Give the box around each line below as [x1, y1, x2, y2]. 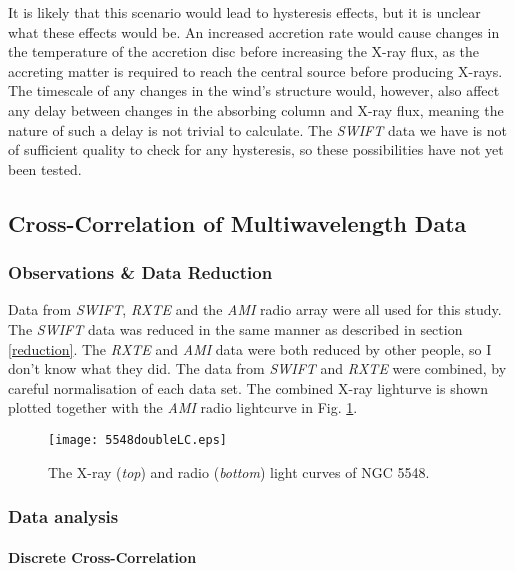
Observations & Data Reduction [8, 260, 273, 285]
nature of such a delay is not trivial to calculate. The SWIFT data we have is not [8, 119, 507, 140]
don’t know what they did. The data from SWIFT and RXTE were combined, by [8, 358, 507, 379]
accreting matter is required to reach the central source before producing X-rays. [8, 60, 503, 81]
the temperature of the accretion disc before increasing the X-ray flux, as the [8, 41, 480, 62]
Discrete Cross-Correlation [8, 546, 197, 567]
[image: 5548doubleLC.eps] [48, 432, 227, 447]
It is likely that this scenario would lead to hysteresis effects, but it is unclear [8, 2, 481, 22]
